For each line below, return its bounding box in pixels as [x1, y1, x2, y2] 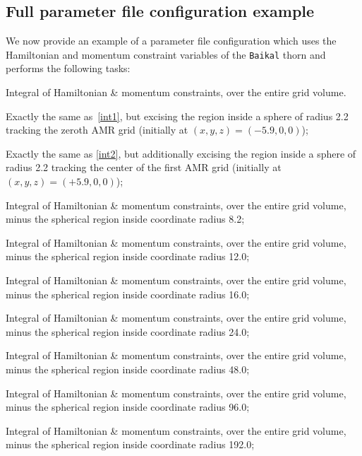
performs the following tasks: [6, 61, 131, 76]
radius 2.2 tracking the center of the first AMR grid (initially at [6, 160, 282, 175]
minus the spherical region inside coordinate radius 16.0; [6, 286, 250, 301]
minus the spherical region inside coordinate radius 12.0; [6, 249, 250, 264]
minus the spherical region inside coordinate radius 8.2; [6, 211, 245, 226]
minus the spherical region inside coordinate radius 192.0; [6, 437, 255, 452]
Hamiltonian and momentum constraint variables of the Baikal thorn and [6, 47, 326, 62]
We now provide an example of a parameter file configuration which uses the [6, 33, 337, 48]
